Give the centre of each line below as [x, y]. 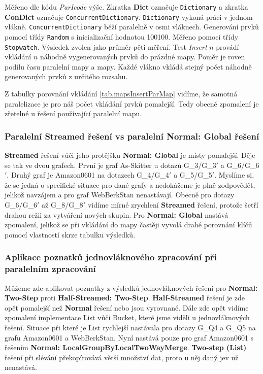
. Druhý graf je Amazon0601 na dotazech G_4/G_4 [88, 175]
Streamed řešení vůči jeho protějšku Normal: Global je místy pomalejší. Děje [130, 155]
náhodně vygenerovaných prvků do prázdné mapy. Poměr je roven [142, 57]
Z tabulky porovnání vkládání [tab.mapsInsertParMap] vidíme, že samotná [121, 94]
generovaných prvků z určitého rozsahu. [66, 76]
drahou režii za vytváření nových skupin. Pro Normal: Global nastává [117, 214]
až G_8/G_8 [62, 205]
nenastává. [21, 367]
